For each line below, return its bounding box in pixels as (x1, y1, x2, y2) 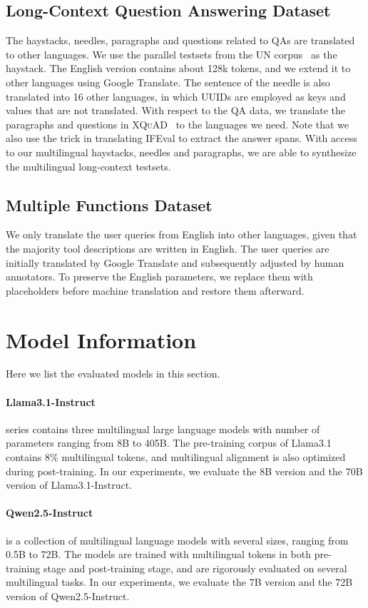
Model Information (6, 325, 197, 354)
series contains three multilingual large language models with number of (6, 421, 320, 436)
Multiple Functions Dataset (6, 193, 213, 216)
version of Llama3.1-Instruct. (6, 477, 132, 492)
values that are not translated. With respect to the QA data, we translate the (6, 103, 346, 118)
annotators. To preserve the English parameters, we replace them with (6, 269, 313, 284)
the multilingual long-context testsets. (6, 158, 171, 173)
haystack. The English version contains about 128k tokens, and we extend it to (6, 61, 351, 76)
